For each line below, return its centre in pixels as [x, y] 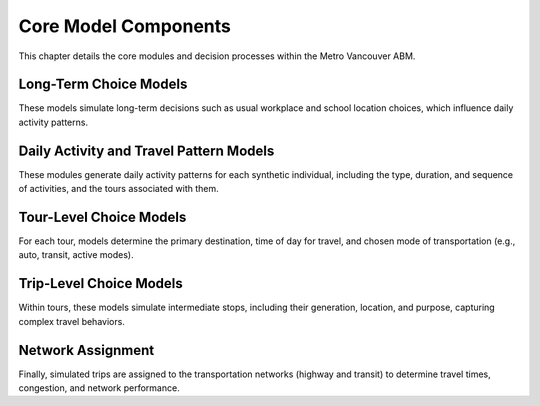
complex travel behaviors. [71, 321]
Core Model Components [125, 26]
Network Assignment [86, 350]
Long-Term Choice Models [103, 84]
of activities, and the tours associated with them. [118, 189]
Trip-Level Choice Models [101, 283]
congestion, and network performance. [99, 388]
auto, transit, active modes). [76, 255]
